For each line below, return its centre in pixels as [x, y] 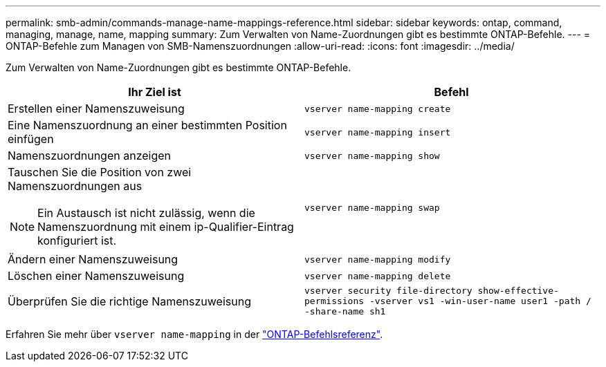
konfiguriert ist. [77, 241]
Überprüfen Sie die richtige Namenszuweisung [129, 301]
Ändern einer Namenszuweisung [93, 259]
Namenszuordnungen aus [75, 186]
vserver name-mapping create [378, 109]
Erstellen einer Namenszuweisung [96, 109]
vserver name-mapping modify [378, 259]
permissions [334, 301]
